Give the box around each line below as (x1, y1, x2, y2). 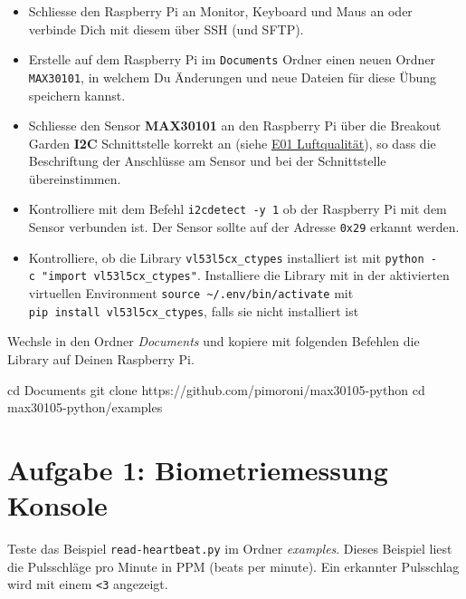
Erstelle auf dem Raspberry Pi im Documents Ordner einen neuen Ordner (28, 50, 436, 69)
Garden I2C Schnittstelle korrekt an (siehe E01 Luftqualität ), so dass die (28, 133, 436, 152)
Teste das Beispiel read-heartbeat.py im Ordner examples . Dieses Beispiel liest (7, 539, 452, 558)
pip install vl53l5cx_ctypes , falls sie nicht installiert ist (28, 301, 359, 320)
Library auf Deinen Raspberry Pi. (7, 350, 195, 368)
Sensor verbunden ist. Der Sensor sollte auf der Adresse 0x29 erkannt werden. (28, 217, 460, 237)
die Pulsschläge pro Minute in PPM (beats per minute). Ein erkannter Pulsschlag (7, 556, 460, 575)
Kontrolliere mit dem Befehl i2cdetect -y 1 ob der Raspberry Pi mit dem (28, 199, 447, 218)
